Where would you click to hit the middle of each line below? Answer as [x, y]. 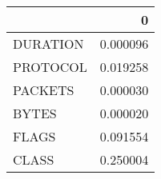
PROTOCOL [50, 67]
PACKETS [44, 90]
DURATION [48, 44]
